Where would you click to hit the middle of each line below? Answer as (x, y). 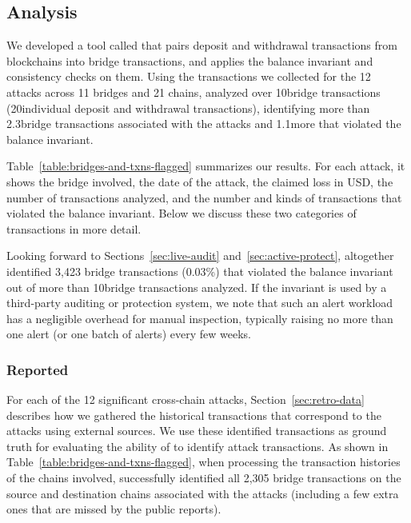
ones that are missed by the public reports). (114, 509)
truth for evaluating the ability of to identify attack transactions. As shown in (198, 446)
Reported (38, 369)
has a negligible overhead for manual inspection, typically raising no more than (200, 318)
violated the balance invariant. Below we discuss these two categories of (182, 213)
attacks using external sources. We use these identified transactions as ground (197, 431)
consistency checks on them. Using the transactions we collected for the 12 (189, 76)
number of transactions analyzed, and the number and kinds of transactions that (204, 197)
